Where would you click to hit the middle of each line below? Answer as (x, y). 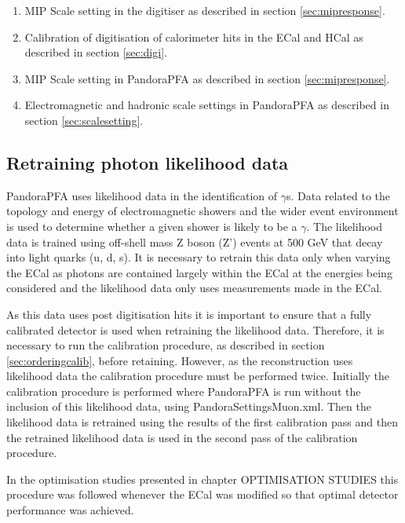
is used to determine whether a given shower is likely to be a (152, 226)
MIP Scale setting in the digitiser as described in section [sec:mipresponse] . (205, 10)
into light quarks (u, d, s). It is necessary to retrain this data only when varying (199, 257)
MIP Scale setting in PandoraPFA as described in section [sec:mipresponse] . (207, 78)
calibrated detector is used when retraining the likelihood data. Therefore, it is (195, 329)
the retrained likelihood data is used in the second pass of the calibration (182, 437)
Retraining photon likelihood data (148, 162)
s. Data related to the (338, 195)
